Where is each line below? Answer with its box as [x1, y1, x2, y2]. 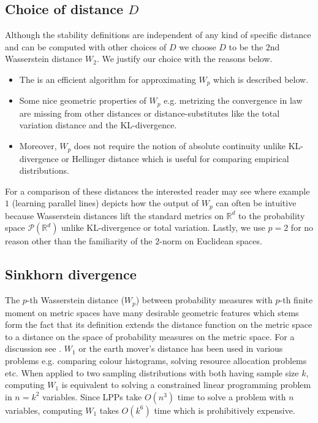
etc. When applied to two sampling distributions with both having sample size [5, 366, 299, 379]
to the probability [238, 209, 305, 222]
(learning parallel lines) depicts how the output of [12, 196, 199, 209]
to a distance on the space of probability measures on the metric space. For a [5, 330, 295, 343]
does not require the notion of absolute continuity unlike [74, 139, 286, 152]
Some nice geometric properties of [19, 94, 146, 107]
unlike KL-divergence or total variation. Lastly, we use [61, 221, 265, 234]
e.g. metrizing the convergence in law [164, 94, 303, 107]
